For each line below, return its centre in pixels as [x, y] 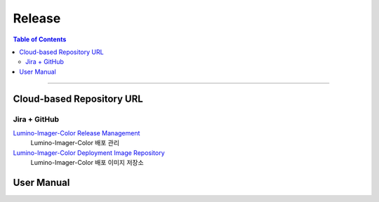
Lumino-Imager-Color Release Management [77, 133]
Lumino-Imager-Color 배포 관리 [75, 143]
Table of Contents [40, 39]
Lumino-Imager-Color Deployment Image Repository [89, 153]
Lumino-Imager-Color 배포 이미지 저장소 [87, 163]
